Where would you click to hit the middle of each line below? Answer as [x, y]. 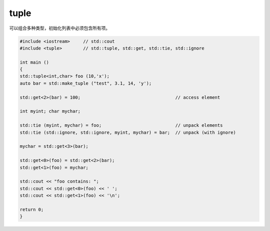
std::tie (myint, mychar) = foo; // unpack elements [121, 126]
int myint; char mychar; [50, 111]
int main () [34, 62]
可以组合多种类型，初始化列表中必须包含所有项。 [59, 28]
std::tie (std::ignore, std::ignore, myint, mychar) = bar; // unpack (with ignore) [128, 132]
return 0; [32, 209]
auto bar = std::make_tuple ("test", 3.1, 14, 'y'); [86, 83]
